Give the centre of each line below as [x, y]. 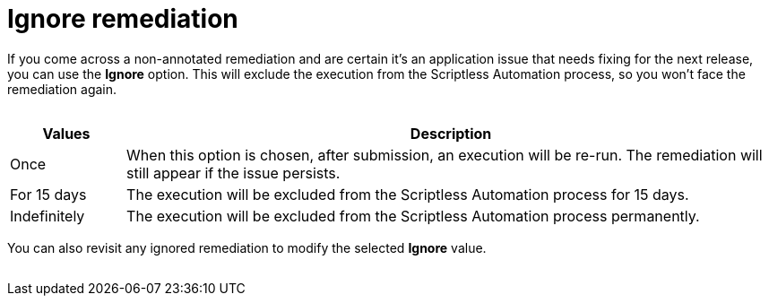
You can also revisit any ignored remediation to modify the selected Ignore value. [247, 247]
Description [451, 133]
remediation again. [62, 89]
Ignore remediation [123, 19]
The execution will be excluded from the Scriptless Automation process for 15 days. [408, 194]
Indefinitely [48, 216]
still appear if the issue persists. [233, 173]
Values [66, 133]
